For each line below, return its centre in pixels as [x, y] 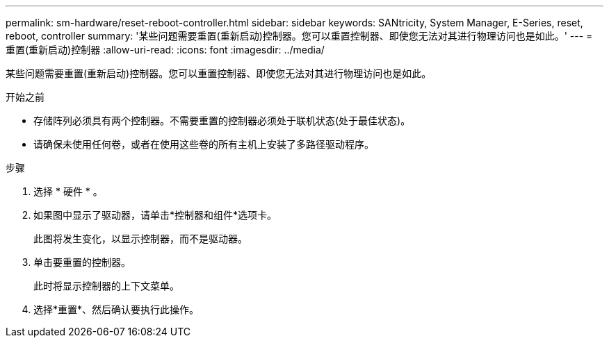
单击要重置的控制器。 [82, 262]
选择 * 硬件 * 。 [68, 191]
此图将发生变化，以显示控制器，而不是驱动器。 [140, 239]
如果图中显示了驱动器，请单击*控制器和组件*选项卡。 [155, 215]
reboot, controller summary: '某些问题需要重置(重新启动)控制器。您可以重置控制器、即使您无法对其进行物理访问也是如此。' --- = [299, 36]
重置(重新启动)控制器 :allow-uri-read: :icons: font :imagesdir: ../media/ [165, 50]
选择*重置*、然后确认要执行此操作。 [116, 309]
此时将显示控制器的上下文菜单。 [106, 286]
